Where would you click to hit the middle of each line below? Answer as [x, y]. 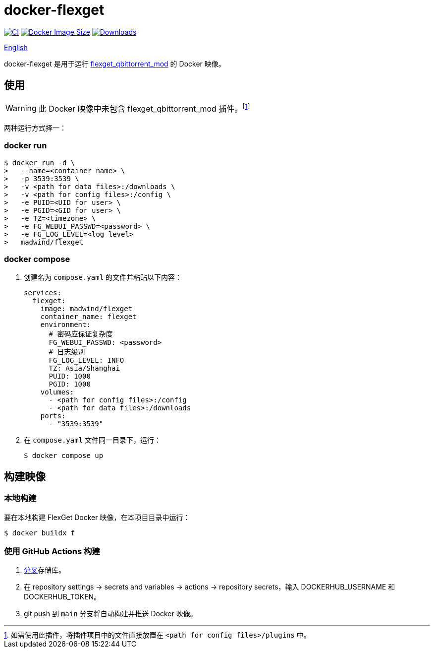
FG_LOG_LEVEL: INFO [86, 360]
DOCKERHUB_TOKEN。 [62, 597]
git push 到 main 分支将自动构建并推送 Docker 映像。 [110, 614]
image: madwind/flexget [86, 309]
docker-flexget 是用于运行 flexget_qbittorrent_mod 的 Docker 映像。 [115, 64]
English [16, 47]
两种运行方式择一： [35, 128]
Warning [21, 108]
